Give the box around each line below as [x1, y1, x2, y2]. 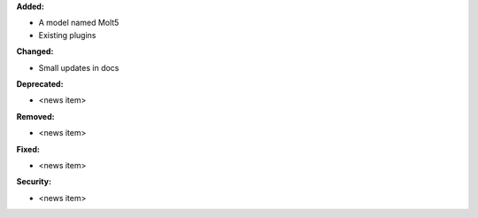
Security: [16, 176, 52, 187]
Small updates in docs [38, 62, 119, 73]
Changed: [16, 46, 54, 57]
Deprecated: [16, 78, 64, 89]
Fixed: [16, 144, 40, 154]
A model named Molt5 [38, 18, 119, 28]
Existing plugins [38, 29, 96, 40]
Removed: [16, 111, 55, 121]
